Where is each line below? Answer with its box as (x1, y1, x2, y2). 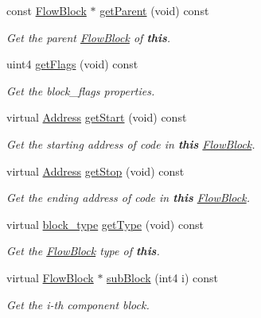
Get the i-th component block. (6, 296, 150, 312)
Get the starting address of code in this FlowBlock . (6, 135, 255, 152)
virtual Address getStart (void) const (6, 109, 187, 126)
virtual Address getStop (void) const (6, 162, 185, 179)
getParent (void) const (99, 2, 209, 18)
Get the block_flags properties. (6, 82, 155, 99)
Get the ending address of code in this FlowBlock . (6, 189, 250, 206)
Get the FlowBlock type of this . (6, 242, 160, 259)
